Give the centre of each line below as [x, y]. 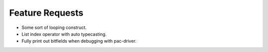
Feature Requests [46, 13]
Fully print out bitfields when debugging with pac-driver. [79, 41]
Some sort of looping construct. [54, 27]
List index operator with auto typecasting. [64, 34]
